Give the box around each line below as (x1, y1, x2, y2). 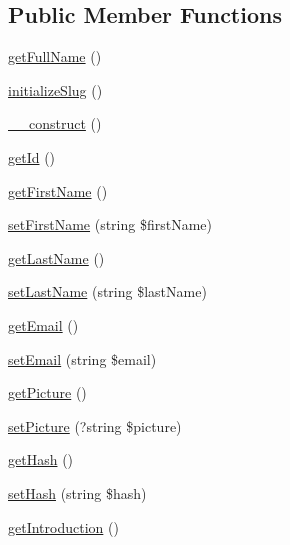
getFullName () (8, 46, 102, 67)
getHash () (8, 449, 74, 470)
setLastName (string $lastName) (8, 281, 207, 302)
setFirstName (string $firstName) (8, 214, 213, 235)
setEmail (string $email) (8, 348, 157, 369)
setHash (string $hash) (8, 482, 147, 503)
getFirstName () (8, 180, 108, 201)
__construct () (8, 113, 102, 134)
